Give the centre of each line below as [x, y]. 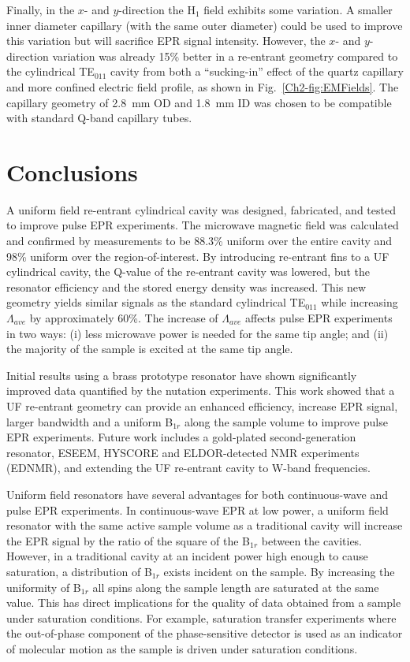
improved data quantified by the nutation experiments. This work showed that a [201, 391]
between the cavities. [312, 540]
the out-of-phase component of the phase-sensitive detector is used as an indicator [205, 633]
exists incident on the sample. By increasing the [279, 571]
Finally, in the [41, 9]
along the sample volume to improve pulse [286, 421]
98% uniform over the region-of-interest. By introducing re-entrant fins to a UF [198, 256]
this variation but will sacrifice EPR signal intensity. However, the [166, 41]
